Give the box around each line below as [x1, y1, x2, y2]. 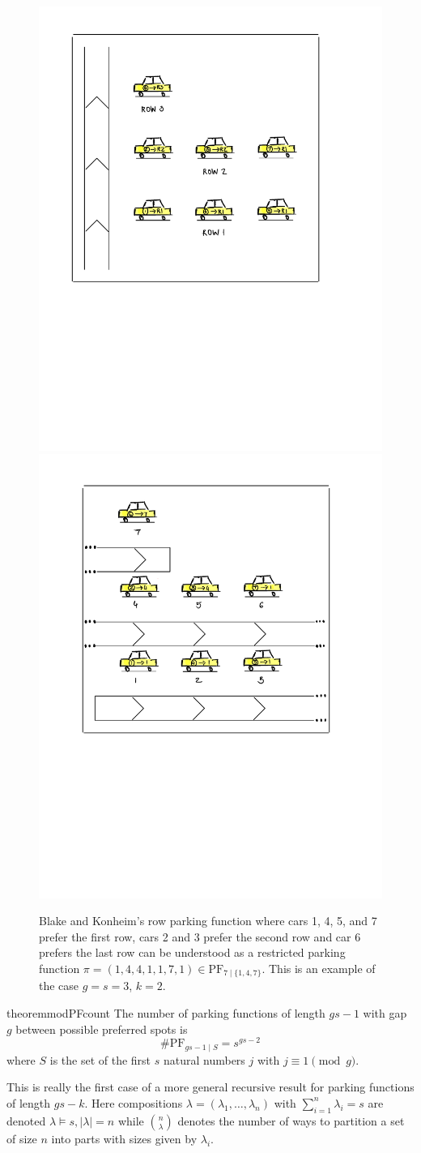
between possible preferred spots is [15, 1020, 188, 1037]
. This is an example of [262, 959, 376, 976]
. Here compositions [84, 1094, 183, 1111]
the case [39, 977, 79, 994]
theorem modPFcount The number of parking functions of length [6, 1005, 325, 1022]
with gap [363, 1005, 407, 1022]
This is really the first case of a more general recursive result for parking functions [6, 1078, 415, 1095]
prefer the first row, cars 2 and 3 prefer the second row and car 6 [39, 928, 361, 945]
